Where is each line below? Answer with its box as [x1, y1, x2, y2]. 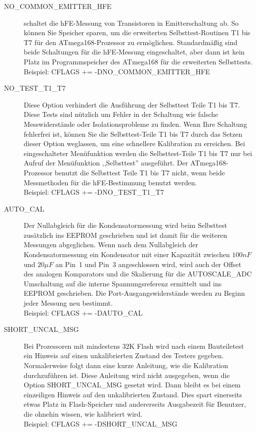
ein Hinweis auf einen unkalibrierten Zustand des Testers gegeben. [24, 350, 224, 361]
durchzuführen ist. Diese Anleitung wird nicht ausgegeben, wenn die [24, 370, 230, 380]
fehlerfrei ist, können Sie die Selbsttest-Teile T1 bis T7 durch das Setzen [24, 128, 243, 139]
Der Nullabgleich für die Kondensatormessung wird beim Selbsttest [24, 220, 227, 230]
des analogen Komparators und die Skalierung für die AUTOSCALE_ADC [24, 269, 252, 279]
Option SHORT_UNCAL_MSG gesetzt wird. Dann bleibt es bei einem [24, 379, 241, 390]
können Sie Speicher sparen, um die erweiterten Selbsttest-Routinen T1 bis [24, 27, 251, 38]
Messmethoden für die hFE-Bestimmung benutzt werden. [24, 177, 197, 187]
